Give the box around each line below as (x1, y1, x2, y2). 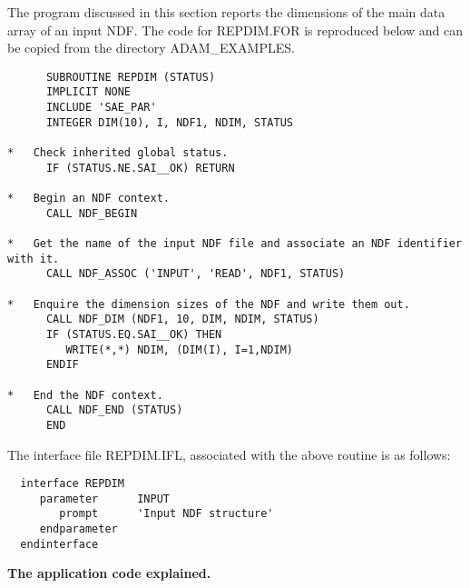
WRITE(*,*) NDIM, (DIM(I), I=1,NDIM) (65, 343, 293, 356)
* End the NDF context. (7, 388, 163, 402)
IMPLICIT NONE (45, 85, 132, 99)
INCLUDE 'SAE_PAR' (45, 101, 157, 115)
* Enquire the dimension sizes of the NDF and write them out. (7, 297, 410, 311)
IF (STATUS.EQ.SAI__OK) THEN (45, 327, 222, 341)
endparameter (39, 523, 118, 536)
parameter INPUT (39, 492, 170, 505)
